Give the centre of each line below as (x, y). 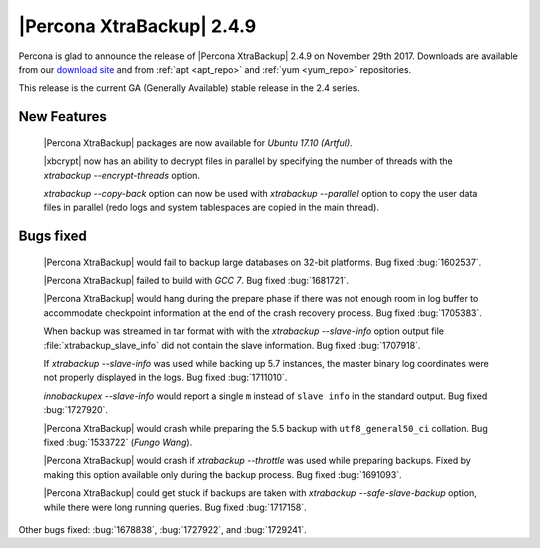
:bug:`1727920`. (76, 410)
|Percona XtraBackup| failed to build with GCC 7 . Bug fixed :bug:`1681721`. (196, 281)
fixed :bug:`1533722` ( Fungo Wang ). (118, 442)
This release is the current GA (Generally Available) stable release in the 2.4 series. (189, 88)
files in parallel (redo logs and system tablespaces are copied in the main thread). (211, 207)
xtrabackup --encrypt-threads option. (121, 175)
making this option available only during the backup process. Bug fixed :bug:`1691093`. (222, 474)
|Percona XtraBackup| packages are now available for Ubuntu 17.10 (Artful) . (198, 142)
